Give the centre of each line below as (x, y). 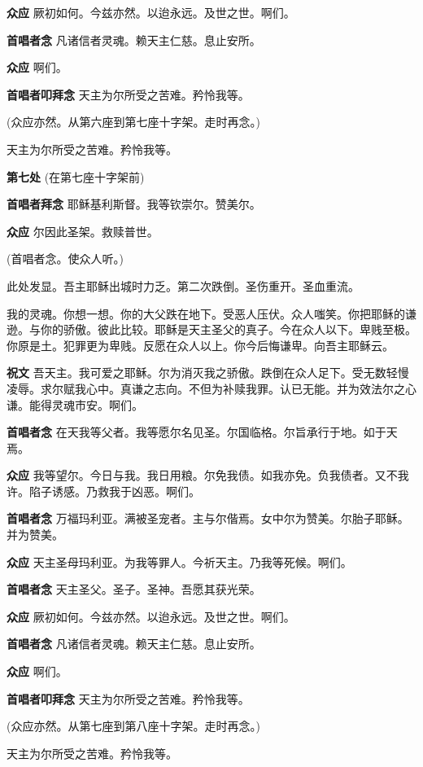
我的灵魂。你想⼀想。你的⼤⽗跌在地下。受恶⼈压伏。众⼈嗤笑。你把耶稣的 (206, 313)
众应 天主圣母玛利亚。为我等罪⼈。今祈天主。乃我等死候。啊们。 (179, 561)
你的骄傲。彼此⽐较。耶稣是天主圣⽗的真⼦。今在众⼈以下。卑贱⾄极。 (228, 329)
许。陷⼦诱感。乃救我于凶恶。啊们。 (103, 491)
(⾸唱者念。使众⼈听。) (65, 259)
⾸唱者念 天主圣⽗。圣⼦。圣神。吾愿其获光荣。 (134, 589)
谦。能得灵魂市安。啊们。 (75, 404)
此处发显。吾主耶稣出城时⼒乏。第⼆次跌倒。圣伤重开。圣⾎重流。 (183, 285)
